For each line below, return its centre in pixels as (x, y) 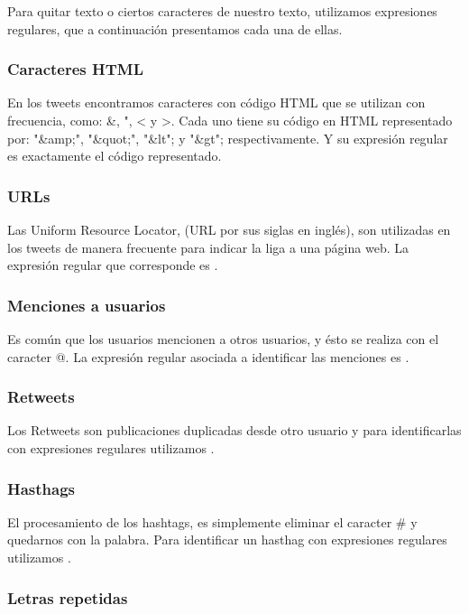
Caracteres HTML (75, 69)
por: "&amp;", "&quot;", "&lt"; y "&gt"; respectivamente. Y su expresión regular (228, 138)
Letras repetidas (68, 597)
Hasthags (41, 488)
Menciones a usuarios (87, 305)
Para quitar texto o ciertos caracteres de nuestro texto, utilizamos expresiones (222, 11)
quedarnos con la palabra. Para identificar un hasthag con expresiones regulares (227, 540)
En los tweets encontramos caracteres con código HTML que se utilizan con (216, 102)
